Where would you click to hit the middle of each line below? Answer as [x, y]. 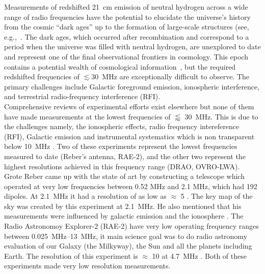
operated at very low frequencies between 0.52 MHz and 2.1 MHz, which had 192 [131, 186]
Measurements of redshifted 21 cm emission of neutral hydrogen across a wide [126, 7]
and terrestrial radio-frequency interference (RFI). [82, 96]
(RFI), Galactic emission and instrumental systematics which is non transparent [129, 136]
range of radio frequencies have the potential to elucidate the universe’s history [127, 17]
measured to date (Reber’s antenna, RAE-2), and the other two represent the [125, 156]
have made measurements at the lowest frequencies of [87, 116]
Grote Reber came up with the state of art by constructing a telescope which [124, 176]
